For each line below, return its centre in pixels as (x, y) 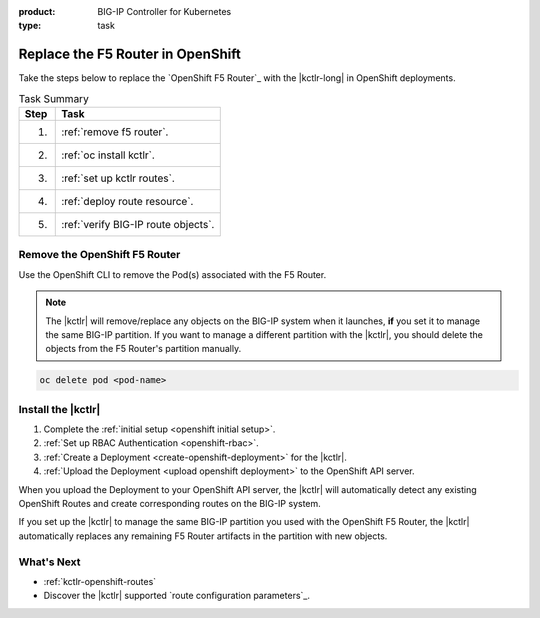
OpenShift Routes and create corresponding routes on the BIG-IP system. (170, 504)
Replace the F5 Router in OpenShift (130, 54)
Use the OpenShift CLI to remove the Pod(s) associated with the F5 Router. (172, 274)
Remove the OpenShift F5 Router (99, 255)
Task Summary (53, 98)
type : (30, 26)
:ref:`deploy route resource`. (127, 202)
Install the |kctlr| (59, 409)
